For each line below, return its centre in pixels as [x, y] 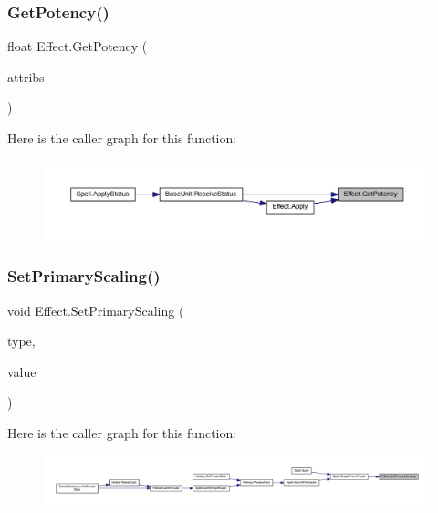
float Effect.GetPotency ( [78, 46]
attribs [26, 76]
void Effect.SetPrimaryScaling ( [96, 310]
